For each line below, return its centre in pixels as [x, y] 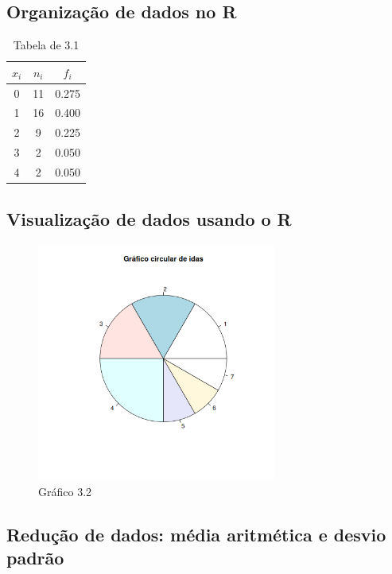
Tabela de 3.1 [46, 45]
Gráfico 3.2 [65, 491]
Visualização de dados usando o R [149, 218]
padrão [35, 558]
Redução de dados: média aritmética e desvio [196, 534]
